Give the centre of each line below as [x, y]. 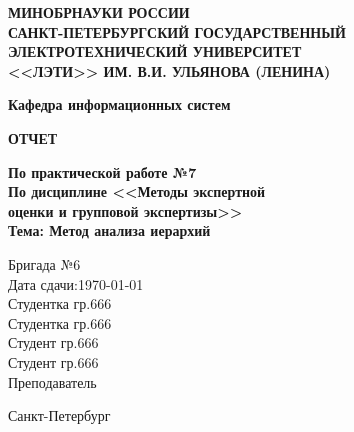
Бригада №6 [44, 263]
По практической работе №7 [102, 171]
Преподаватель [52, 381]
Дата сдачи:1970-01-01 [76, 283]
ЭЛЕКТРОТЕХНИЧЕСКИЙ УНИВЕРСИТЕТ [155, 51]
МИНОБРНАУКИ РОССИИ [99, 12]
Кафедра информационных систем [119, 104]
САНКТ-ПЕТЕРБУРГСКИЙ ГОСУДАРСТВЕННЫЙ [177, 31]
